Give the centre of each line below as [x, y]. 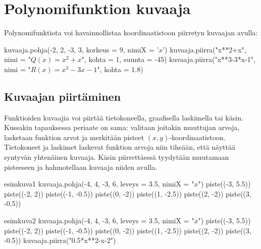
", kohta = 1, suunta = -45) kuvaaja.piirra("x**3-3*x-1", [168, 59]
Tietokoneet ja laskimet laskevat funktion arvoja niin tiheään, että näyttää [120, 147]
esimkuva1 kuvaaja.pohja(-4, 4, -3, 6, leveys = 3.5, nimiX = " [99, 184]
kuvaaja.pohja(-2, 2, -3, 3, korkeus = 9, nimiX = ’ [82, 49]
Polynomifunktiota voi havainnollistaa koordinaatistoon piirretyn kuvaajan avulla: [131, 33]
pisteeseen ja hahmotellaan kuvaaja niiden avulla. [81, 167]
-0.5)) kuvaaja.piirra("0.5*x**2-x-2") [60, 240]
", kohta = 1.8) [120, 69]
